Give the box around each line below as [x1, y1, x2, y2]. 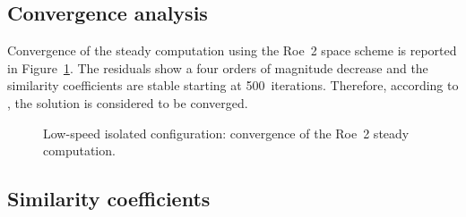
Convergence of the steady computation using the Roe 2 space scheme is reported [7, 41, 457, 60]
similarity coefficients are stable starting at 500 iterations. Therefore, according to [7, 76, 459, 95]
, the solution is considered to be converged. [7, 93, 248, 112]
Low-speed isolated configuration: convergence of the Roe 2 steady [43, 123, 410, 142]
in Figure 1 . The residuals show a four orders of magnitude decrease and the [7, 58, 428, 77]
